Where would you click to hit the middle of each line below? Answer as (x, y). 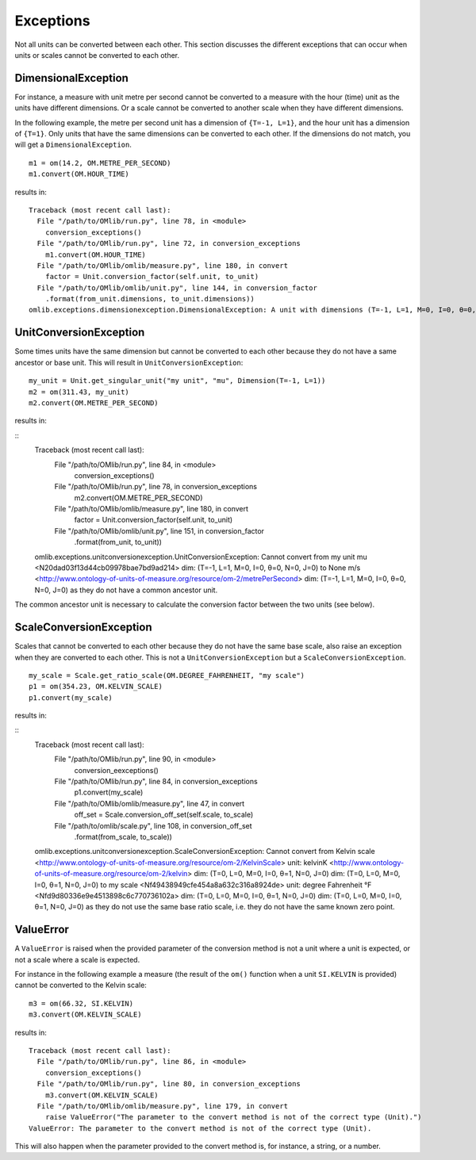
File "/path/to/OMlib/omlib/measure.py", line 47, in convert (150, 803)
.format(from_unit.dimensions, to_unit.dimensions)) (150, 299)
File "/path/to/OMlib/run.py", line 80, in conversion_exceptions (169, 1084)
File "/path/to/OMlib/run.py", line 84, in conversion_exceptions (156, 782)
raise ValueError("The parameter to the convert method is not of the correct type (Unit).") (233, 1117)
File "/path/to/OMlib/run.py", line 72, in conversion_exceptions (169, 243)
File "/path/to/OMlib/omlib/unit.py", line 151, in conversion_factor (159, 530)
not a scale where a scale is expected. (77, 959)
